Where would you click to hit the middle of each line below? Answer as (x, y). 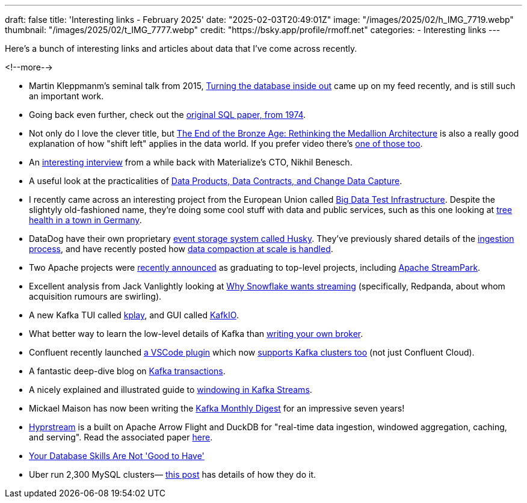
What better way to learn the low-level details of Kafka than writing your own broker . (196, 334)
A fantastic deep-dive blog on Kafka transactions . (127, 371)
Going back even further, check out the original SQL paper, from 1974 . (168, 115)
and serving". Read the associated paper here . (121, 437)
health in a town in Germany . (85, 220)
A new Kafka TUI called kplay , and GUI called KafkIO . (134, 315)
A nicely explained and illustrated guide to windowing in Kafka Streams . (171, 390)
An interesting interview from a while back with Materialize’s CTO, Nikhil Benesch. (191, 162)
